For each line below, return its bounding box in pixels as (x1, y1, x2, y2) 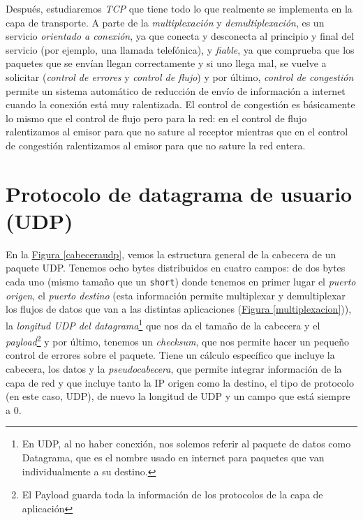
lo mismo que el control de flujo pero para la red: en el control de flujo (6, 110, 307, 125)
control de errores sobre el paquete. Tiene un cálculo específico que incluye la (6, 348, 335, 362)
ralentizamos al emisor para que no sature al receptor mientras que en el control (6, 124, 348, 139)
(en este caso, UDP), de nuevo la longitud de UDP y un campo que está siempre (6, 389, 350, 403)
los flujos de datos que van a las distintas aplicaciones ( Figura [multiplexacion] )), (6, 302, 352, 316)
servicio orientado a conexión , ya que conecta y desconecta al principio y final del (6, 29, 355, 43)
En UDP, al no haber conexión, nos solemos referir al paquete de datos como (22, 436, 351, 451)
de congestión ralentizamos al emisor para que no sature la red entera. (6, 138, 306, 152)
